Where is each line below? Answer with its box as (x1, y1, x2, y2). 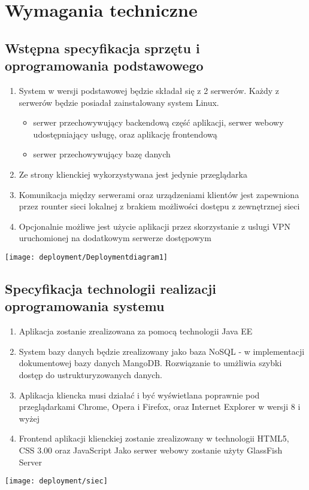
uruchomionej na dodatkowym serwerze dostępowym (19, 232, 211, 244)
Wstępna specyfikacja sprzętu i (5, 38, 200, 57)
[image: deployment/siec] (5, 477, 108, 486)
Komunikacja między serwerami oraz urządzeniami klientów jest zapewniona (19, 188, 299, 200)
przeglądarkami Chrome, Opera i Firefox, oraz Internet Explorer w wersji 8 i (19, 400, 301, 413)
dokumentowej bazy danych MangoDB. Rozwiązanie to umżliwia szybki (19, 357, 282, 369)
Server (19, 455, 42, 468)
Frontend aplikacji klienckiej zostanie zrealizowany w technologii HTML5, (19, 432, 289, 445)
